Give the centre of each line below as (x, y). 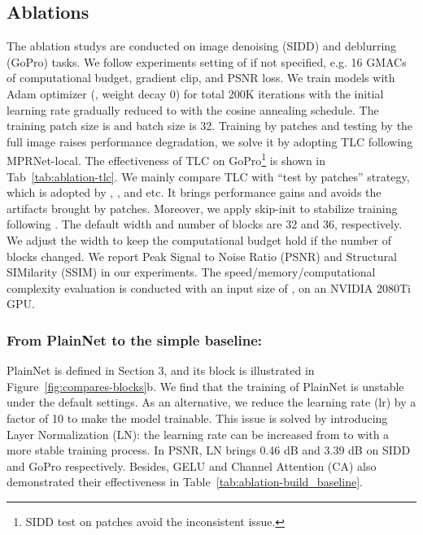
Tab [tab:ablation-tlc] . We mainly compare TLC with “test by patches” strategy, (208, 176)
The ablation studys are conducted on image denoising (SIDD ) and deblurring (202, 46)
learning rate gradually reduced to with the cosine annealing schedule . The (193, 109)
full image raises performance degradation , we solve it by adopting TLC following (210, 141)
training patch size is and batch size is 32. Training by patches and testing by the (210, 126)
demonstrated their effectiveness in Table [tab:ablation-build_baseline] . (185, 482)
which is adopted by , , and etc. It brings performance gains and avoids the (194, 192)
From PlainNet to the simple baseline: (135, 339)
